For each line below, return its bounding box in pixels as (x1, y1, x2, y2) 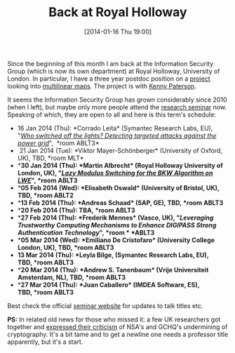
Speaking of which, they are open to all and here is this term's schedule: (7, 110, 216, 119)
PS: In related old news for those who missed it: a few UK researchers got (7, 315, 221, 324)
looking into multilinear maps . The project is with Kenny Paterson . (7, 81, 196, 90)
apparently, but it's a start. (7, 338, 83, 346)
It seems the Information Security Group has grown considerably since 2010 (7, 95, 227, 104)
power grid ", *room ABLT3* (17, 138, 100, 147)
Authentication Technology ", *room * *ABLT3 (17, 228, 155, 237)
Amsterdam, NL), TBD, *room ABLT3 (17, 273, 126, 281)
